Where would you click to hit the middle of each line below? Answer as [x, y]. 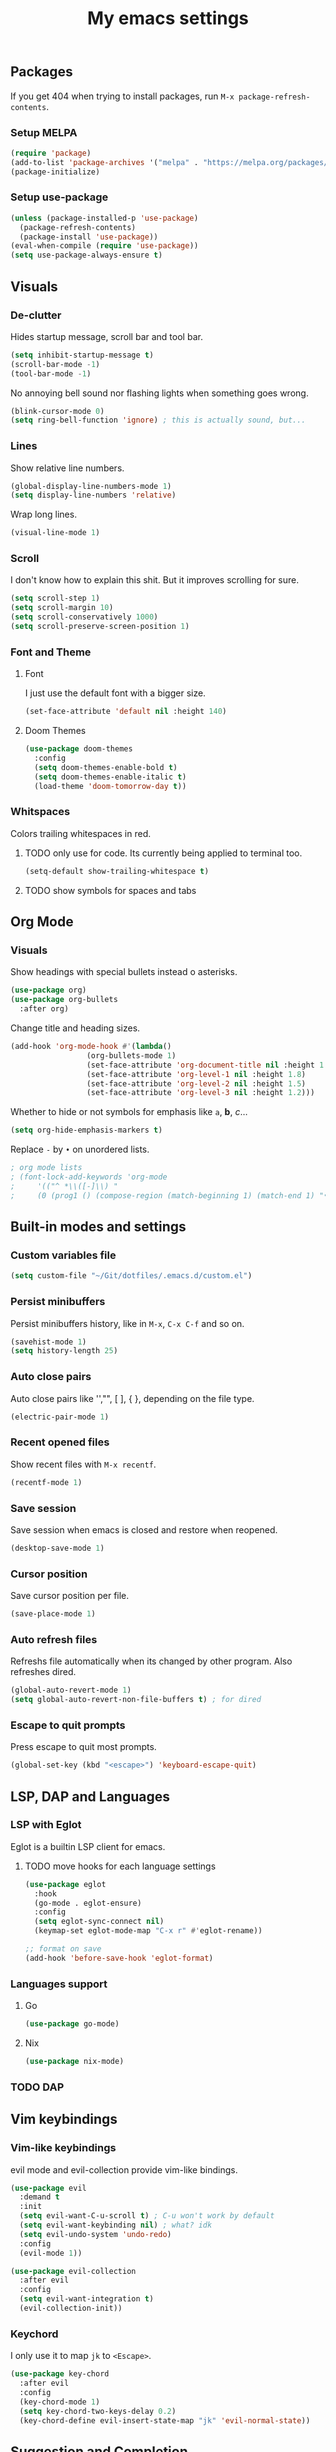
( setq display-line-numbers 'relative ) [93, 495]
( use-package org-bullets [64, 1000]
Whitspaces [40, 812]
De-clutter [36, 315]
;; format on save [63, 1949]
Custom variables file [63, 1255]
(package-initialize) [55, 172]
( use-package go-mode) [72, 2024]
